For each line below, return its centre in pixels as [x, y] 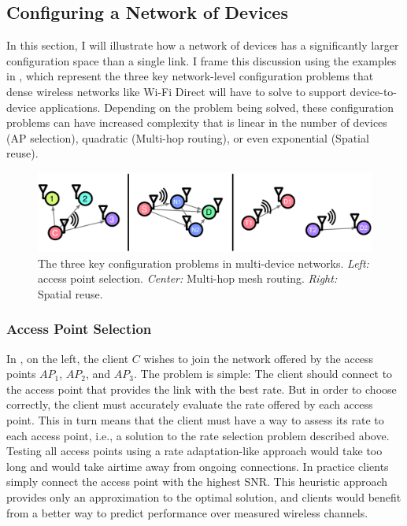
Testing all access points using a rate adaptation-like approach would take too [194, 451]
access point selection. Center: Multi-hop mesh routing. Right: [188, 278]
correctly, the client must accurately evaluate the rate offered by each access [190, 404]
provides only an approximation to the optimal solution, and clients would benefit [204, 496]
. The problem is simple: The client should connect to [263, 374]
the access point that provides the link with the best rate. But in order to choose [202, 389]
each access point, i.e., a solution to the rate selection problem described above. [198, 435]
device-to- [373, 91]
